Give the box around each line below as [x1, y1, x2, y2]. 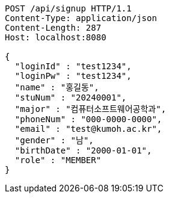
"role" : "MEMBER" [14, 155, 102, 165]
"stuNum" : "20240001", [14, 93, 127, 102]
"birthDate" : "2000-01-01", [14, 146, 152, 155]
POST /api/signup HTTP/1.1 [5, 4, 132, 13]
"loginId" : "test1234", [14, 61, 132, 71]
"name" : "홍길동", [14, 82, 99, 92]
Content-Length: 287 [5, 23, 102, 32]
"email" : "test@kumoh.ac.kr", [14, 124, 162, 134]
